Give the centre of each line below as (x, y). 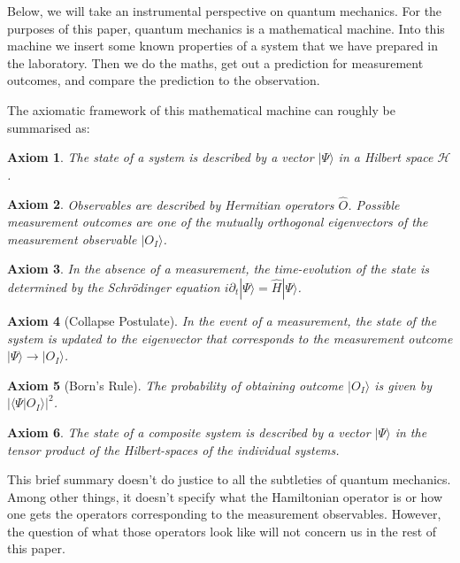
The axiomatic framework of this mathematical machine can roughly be (201, 109)
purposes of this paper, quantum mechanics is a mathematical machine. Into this (226, 28)
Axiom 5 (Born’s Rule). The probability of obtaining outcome (176, 385)
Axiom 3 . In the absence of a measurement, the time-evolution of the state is (218, 269)
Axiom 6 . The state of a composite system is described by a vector (189, 432)
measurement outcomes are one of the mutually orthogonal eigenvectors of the (218, 222)
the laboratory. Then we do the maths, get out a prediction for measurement (215, 62)
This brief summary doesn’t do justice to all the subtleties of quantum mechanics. (229, 479)
